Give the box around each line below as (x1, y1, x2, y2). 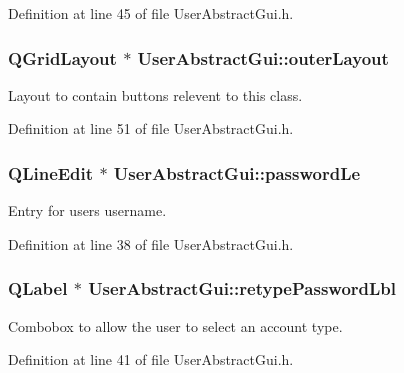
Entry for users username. (8, 200, 167, 221)
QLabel (8, 276, 68, 301)
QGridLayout (8, 45, 117, 70)
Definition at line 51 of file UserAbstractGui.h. (8, 118, 294, 139)
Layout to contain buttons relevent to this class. (8, 84, 303, 105)
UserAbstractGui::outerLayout (137, 45, 389, 70)
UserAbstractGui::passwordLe (113, 160, 361, 185)
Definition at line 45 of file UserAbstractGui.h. (8, 3, 294, 23)
